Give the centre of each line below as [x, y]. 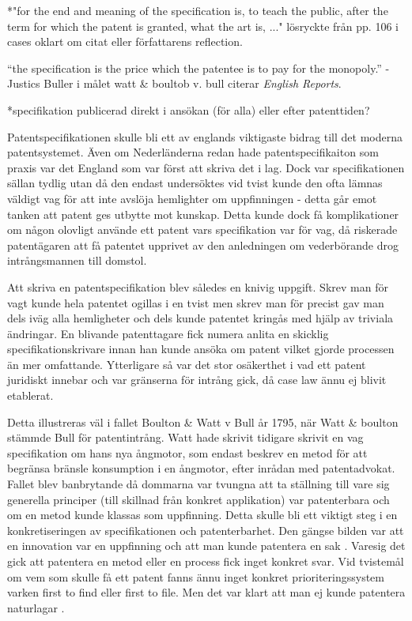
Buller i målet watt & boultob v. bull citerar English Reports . [193, 83]
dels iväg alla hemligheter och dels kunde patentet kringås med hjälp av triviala [200, 318]
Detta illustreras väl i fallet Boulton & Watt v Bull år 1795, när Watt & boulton [203, 422]
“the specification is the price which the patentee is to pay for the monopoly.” [195, 68]
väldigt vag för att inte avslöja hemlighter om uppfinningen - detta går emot [192, 198]
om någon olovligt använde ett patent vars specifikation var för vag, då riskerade [202, 230]
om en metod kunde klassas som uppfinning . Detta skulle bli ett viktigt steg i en [202, 515]
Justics [24, 83]
